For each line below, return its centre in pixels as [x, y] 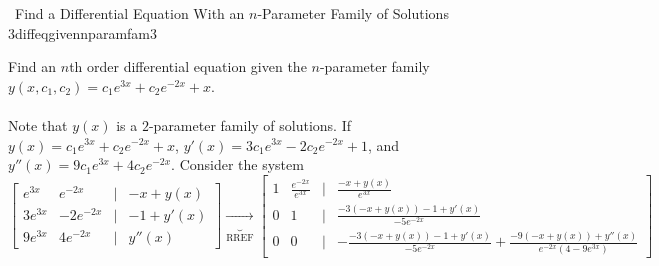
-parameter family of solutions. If [250, 124]
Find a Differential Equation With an [129, 13]
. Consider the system [237, 164]
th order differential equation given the [188, 66]
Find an [32, 66]
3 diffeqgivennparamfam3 [83, 32]
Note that [38, 124]
